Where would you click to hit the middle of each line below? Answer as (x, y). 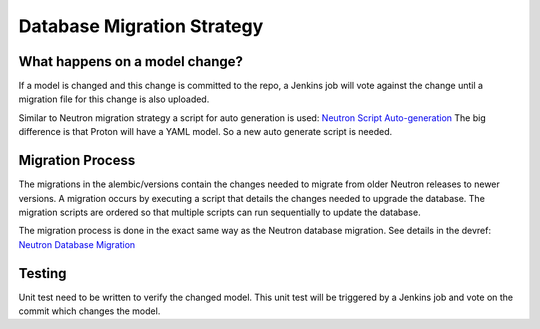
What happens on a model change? (131, 61)
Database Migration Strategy (141, 26)
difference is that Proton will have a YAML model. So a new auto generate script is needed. (205, 132)
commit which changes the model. (89, 311)
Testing (42, 273)
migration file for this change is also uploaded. (114, 99)
